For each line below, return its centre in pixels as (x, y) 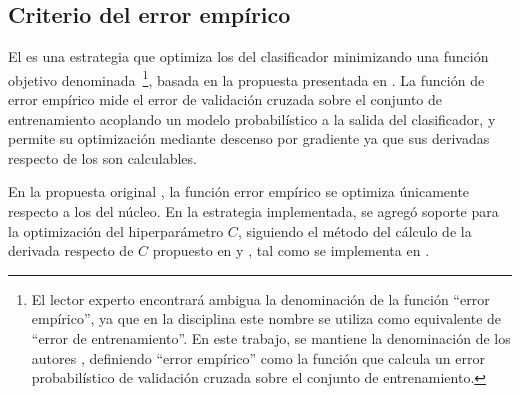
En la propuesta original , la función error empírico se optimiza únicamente (239, 191)
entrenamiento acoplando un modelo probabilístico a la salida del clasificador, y (252, 118)
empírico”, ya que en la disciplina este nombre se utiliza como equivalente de (266, 318)
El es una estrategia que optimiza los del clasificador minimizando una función (248, 56)
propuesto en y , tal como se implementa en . (291, 250)
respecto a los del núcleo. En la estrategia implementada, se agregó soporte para (253, 211)
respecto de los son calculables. (102, 157)
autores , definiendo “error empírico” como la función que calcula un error (258, 357)
